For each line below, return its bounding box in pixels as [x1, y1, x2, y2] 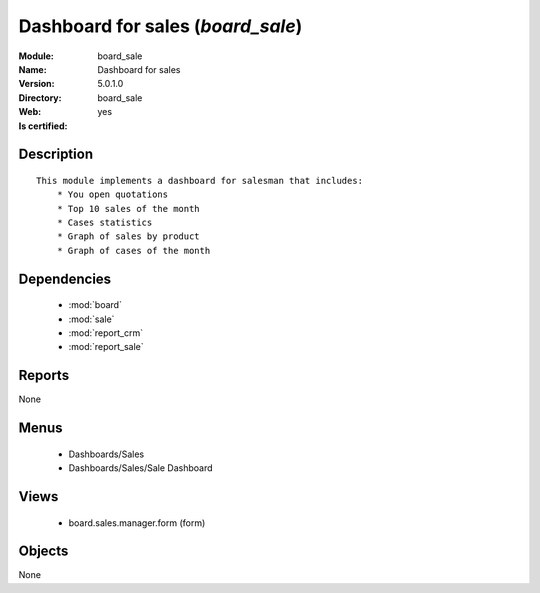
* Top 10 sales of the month [56, 203, 200, 214]
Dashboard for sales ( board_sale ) [18, 15, 303, 37]
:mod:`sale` [68, 313, 115, 325]
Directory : [18, 91, 62, 104]
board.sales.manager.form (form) [68, 516, 206, 529]
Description [18, 146, 94, 163]
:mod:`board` [68, 299, 122, 311]
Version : [18, 78, 55, 90]
